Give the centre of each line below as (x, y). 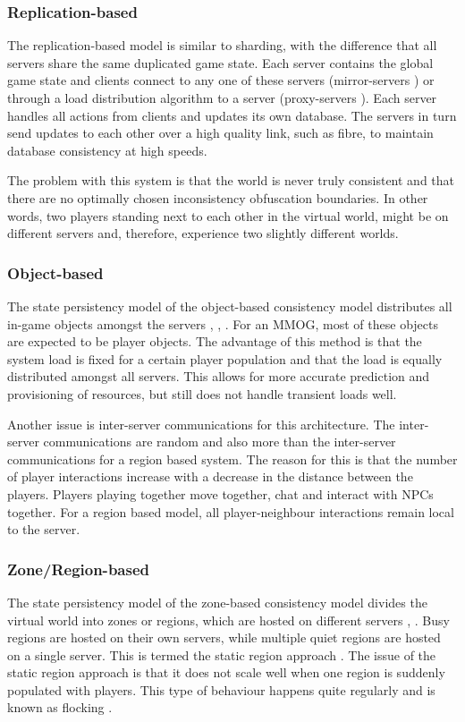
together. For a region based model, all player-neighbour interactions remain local (231, 511)
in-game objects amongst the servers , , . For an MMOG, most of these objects (223, 323)
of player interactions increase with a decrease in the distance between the (210, 476)
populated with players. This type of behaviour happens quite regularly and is (221, 689)
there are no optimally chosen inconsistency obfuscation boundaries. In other (218, 197)
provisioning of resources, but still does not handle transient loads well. (202, 393)
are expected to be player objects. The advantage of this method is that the (215, 341)
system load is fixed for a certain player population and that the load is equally (225, 358)
